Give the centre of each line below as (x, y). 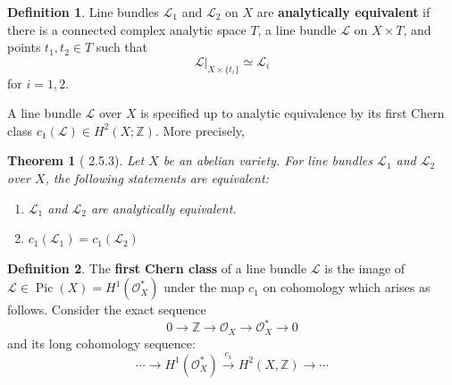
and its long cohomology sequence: (101, 343)
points (24, 47)
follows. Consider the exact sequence (107, 310)
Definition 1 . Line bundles (83, 12)
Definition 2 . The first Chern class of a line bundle (157, 268)
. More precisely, (200, 130)
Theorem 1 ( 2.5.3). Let (76, 160)
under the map (204, 287)
